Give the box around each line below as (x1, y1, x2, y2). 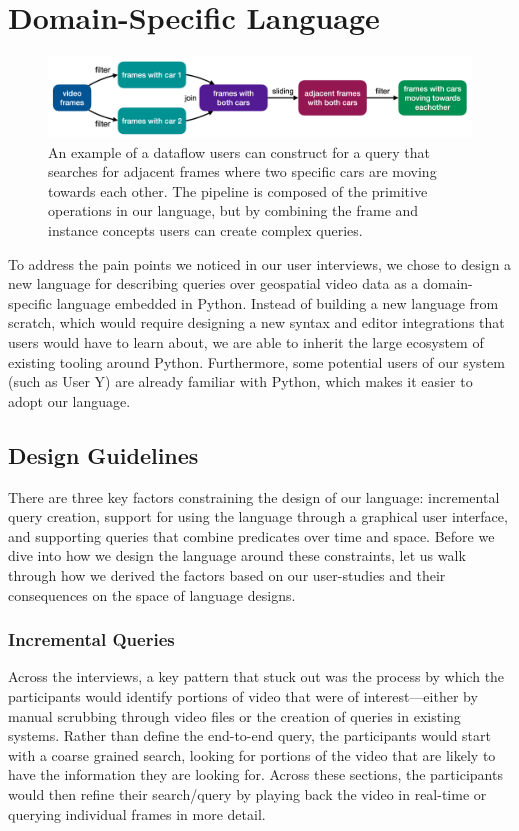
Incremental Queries (8, 627, 175, 652)
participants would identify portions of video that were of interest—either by (8, 686, 478, 706)
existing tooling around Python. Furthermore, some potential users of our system (8, 351, 505, 372)
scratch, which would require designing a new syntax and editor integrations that (8, 312, 505, 333)
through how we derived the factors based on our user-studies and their (8, 565, 446, 585)
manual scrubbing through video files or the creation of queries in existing (8, 705, 461, 726)
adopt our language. (8, 390, 131, 411)
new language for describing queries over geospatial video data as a (8, 273, 419, 294)
